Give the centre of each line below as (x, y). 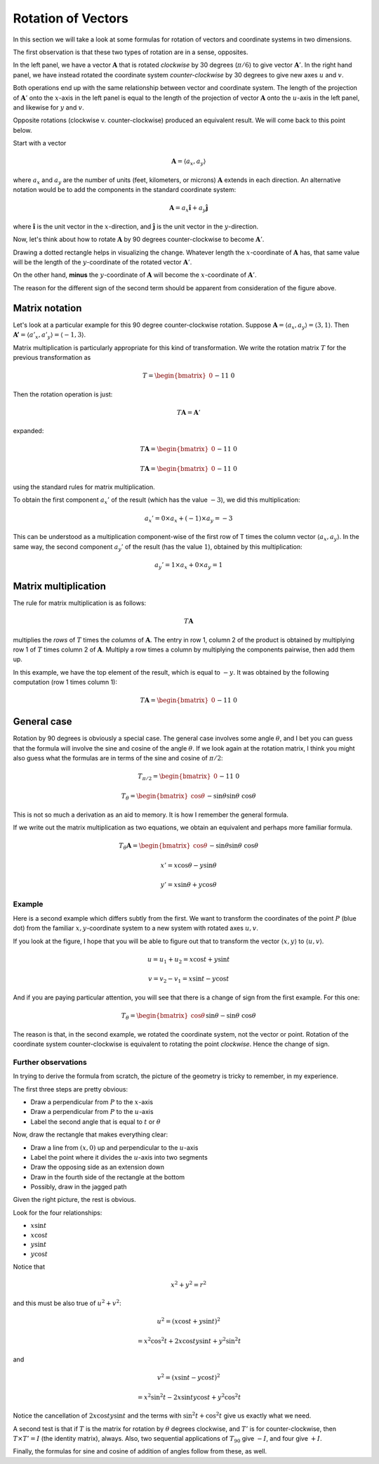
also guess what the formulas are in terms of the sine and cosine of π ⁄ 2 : (118, 758)
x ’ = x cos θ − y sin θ (188, 865)
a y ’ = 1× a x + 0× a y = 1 (189, 566)
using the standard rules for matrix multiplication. (84, 487)
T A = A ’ (188, 412)
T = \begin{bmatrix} (174, 376)
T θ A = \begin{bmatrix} (155, 847)
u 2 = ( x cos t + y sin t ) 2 (189, 1321)
